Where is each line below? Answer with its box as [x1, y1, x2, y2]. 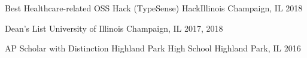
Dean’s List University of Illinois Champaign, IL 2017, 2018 [5, 22, 223, 34]
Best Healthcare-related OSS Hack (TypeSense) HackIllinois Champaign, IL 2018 [5, 2, 303, 14]
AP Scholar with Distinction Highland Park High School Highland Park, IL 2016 [5, 42, 301, 54]
